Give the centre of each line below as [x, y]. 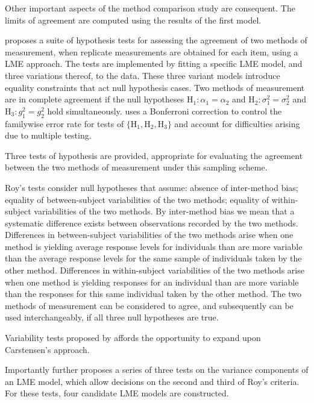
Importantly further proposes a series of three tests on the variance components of [157, 370]
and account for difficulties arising [237, 123]
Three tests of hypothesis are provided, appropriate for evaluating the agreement [154, 155]
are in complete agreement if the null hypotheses [95, 99]
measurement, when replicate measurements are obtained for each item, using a [152, 52]
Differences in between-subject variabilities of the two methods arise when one [149, 235]
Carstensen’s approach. [47, 349]
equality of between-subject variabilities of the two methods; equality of [137, 199]
